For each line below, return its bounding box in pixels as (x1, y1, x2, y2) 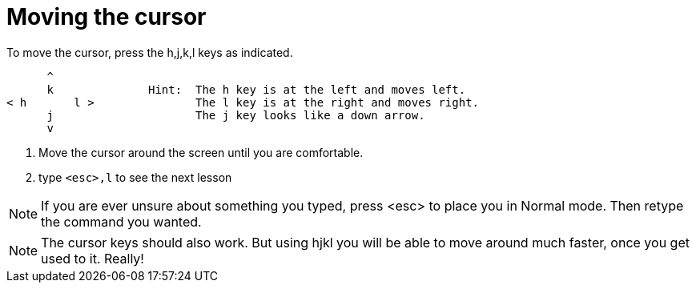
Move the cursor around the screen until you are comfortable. (38, 145, 364, 159)
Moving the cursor (6, 3, 207, 30)
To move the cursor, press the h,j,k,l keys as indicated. (6, 45, 293, 59)
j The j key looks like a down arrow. (46, 108, 425, 122)
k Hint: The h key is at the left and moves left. (46, 82, 466, 96)
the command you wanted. (41, 213, 202, 230)
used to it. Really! (41, 250, 144, 267)
